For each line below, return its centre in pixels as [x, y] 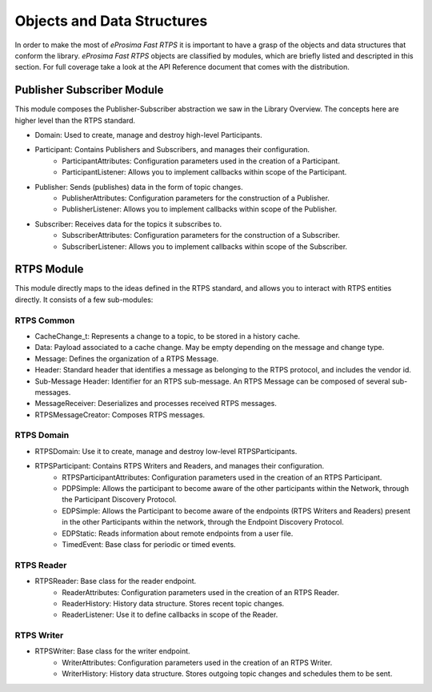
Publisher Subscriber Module [89, 90]
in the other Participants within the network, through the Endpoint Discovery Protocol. [203, 522]
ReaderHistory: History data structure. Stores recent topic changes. [173, 603]
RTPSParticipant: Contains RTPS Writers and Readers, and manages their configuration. [180, 466]
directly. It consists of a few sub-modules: [84, 300]
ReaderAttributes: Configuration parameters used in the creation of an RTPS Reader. [201, 592]
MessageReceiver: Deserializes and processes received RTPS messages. [156, 404]
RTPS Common [45, 320]
